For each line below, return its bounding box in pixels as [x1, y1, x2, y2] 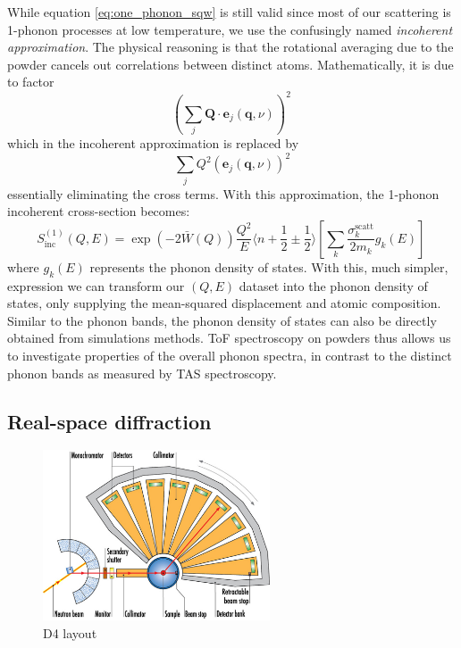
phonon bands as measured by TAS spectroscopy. [7, 363, 277, 382]
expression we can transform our [7, 276, 185, 295]
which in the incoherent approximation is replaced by [7, 134, 299, 153]
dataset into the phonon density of [239, 276, 428, 295]
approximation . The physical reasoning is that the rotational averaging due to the [7, 37, 454, 56]
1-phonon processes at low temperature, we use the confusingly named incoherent [7, 20, 453, 38]
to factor [7, 72, 54, 91]
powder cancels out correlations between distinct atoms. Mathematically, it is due [7, 54, 454, 73]
